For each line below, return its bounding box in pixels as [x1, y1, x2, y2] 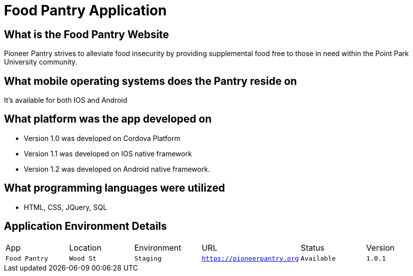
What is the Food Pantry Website [4, 28, 169, 41]
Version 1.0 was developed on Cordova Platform [24, 134, 180, 142]
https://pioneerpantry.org [201, 254, 299, 262]
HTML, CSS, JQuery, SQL [24, 203, 107, 211]
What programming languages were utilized [4, 182, 225, 195]
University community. [4, 58, 77, 67]
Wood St [69, 254, 97, 262]
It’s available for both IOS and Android [4, 96, 127, 105]
